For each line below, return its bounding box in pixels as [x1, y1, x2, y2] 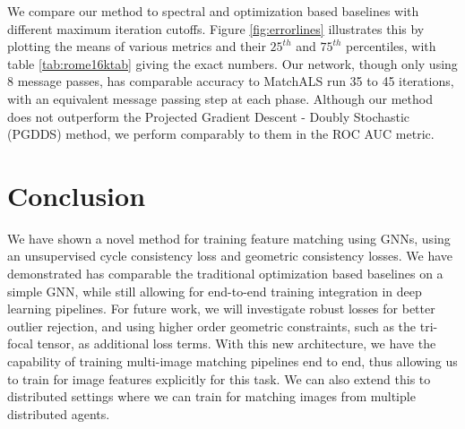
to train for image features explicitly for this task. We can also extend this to [7, 369, 431, 388]
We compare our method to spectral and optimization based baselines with [7, 2, 419, 20]
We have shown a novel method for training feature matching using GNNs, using [7, 228, 451, 247]
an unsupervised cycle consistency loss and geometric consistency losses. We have [7, 246, 453, 265]
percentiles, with [346, 37, 436, 56]
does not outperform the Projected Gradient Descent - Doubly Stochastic [7, 107, 410, 125]
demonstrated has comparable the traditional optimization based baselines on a [7, 264, 443, 283]
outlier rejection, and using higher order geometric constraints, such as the [7, 316, 417, 335]
